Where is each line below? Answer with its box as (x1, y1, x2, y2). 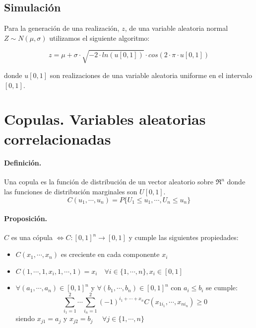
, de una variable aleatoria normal (125, 23, 228, 33)
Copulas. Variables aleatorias (4, 109, 206, 129)
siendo (15, 313, 35, 324)
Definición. (4, 158, 42, 168)
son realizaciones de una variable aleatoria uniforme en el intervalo (50, 70, 252, 80)
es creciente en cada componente (61, 249, 160, 259)
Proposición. (4, 213, 48, 224)
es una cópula (11, 232, 53, 243)
